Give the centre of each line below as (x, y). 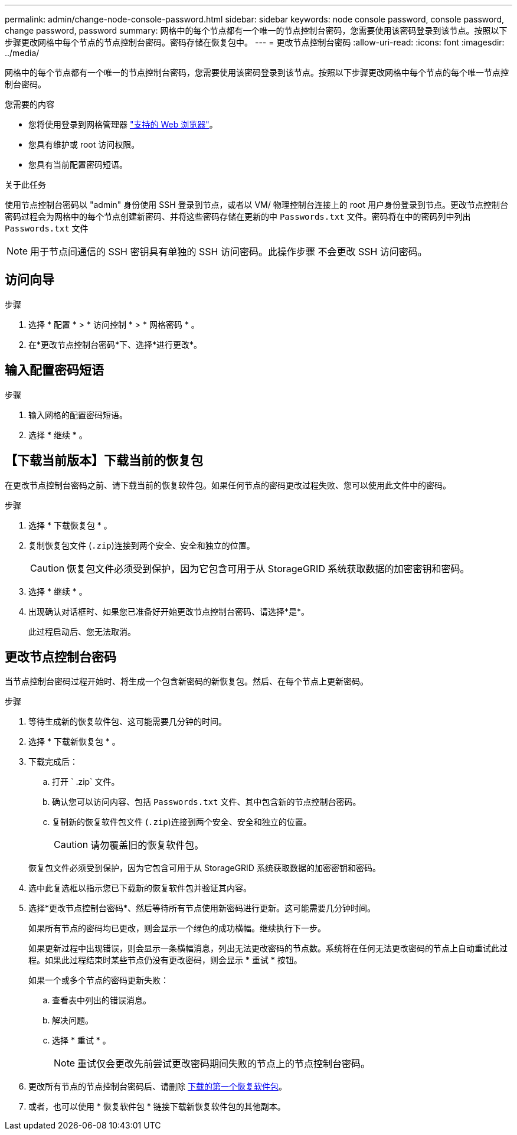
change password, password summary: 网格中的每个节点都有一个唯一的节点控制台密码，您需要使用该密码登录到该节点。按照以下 (256, 30)
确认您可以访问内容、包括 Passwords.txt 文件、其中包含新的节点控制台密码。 (207, 802)
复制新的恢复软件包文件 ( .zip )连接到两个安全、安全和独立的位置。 (182, 822)
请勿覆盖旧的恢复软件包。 (147, 845)
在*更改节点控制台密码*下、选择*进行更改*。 (115, 344)
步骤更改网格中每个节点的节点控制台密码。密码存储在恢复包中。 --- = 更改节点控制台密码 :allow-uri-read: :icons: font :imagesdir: (255, 42)
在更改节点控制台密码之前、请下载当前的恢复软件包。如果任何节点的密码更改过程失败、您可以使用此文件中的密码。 (228, 485)
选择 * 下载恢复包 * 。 (70, 525)
